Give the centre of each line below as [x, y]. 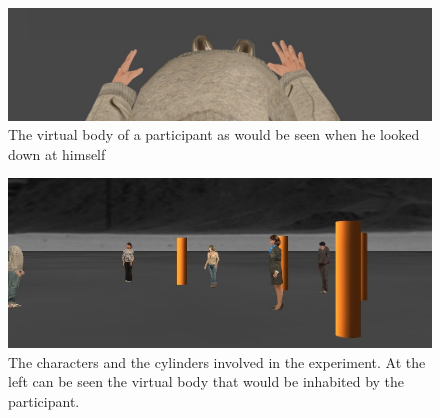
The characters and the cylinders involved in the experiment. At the [217, 361]
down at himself [57, 153]
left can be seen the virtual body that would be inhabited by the [206, 381]
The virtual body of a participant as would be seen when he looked [214, 134]
